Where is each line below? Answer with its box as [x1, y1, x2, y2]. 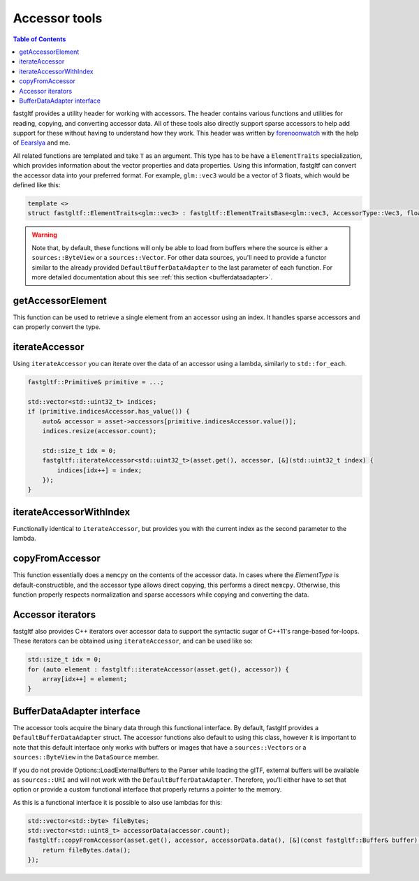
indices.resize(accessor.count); [42, 427, 157, 435]
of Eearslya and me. [13, 138, 71, 147]
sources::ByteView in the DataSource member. [13, 753, 159, 762]
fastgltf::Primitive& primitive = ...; [27, 378, 164, 386]
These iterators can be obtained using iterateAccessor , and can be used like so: [13, 636, 253, 646]
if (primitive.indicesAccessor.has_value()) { [27, 407, 190, 416]
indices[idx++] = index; [57, 466, 142, 474]
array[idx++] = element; [42, 675, 128, 683]
